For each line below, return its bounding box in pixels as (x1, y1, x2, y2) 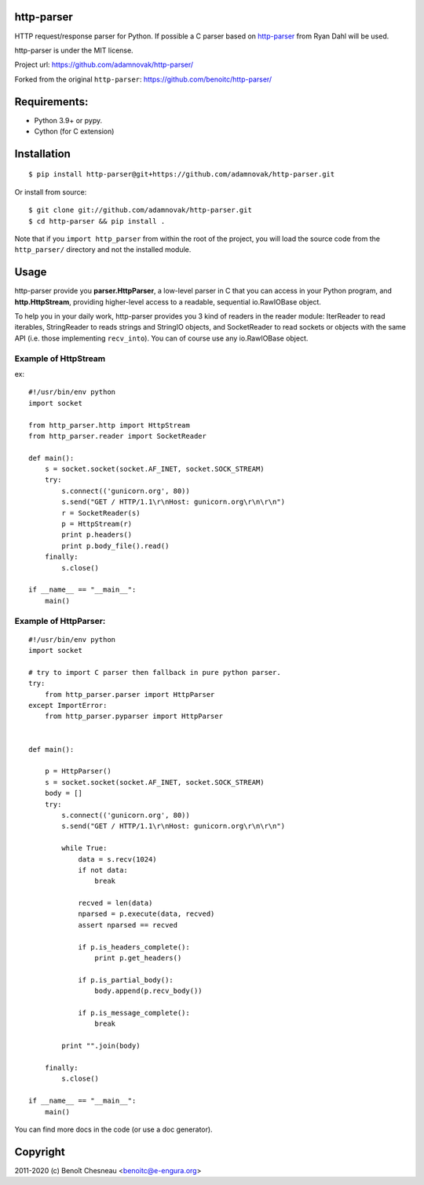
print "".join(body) (61, 1041, 141, 1051)
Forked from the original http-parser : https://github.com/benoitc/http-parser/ (14, 75, 272, 84)
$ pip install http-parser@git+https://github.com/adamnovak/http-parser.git (28, 170, 335, 179)
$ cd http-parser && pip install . (28, 217, 166, 225)
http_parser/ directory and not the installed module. (14, 245, 192, 254)
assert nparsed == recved (78, 921, 178, 929)
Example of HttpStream (14, 353, 106, 364)
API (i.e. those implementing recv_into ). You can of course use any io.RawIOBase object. (14, 334, 309, 343)
